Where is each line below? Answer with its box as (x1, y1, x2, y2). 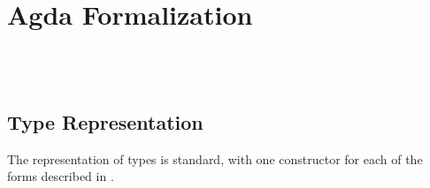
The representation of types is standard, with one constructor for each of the (7, 149, 423, 168)
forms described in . (7, 167, 114, 185)
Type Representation (7, 108, 203, 135)
